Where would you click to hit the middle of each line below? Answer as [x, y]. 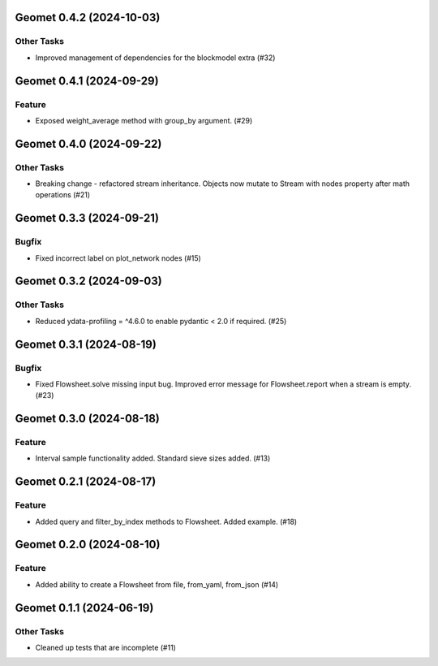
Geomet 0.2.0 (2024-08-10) [88, 545]
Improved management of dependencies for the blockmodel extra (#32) [155, 58]
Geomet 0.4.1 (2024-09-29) [87, 81]
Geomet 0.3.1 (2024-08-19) [86, 344]
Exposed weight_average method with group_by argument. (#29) [144, 120]
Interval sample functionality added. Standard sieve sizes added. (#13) [153, 458]
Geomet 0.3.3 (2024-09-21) [87, 218]
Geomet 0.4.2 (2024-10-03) [88, 17]
